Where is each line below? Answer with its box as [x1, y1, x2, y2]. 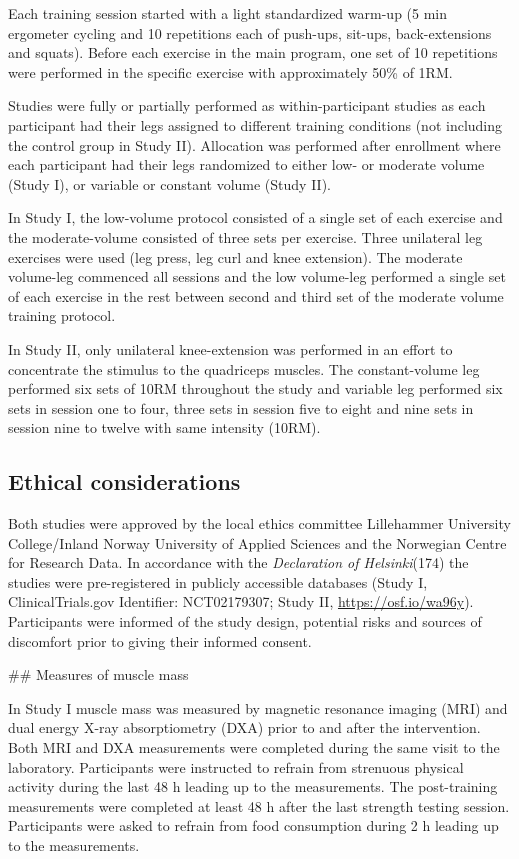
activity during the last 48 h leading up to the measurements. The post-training [8, 776, 498, 797]
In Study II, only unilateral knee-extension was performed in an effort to [8, 338, 453, 359]
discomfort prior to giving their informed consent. [8, 630, 312, 651]
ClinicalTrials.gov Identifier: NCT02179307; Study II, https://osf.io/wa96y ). [8, 591, 474, 612]
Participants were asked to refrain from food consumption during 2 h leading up [8, 815, 499, 836]
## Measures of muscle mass [8, 664, 189, 685]
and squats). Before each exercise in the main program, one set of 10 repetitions [8, 42, 498, 63]
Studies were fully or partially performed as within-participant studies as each [8, 95, 486, 116]
